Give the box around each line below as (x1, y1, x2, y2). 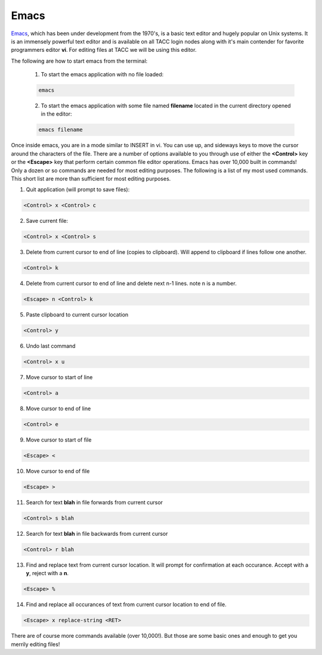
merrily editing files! (11, 641, 60, 648)
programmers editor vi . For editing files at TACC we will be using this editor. (11, 46, 197, 54)
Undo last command (26, 343, 76, 350)
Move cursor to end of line (26, 405, 91, 412)
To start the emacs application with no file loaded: (41, 71, 164, 78)
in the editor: (41, 110, 72, 117)
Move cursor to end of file (26, 468, 90, 475)
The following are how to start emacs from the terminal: (11, 57, 148, 64)
